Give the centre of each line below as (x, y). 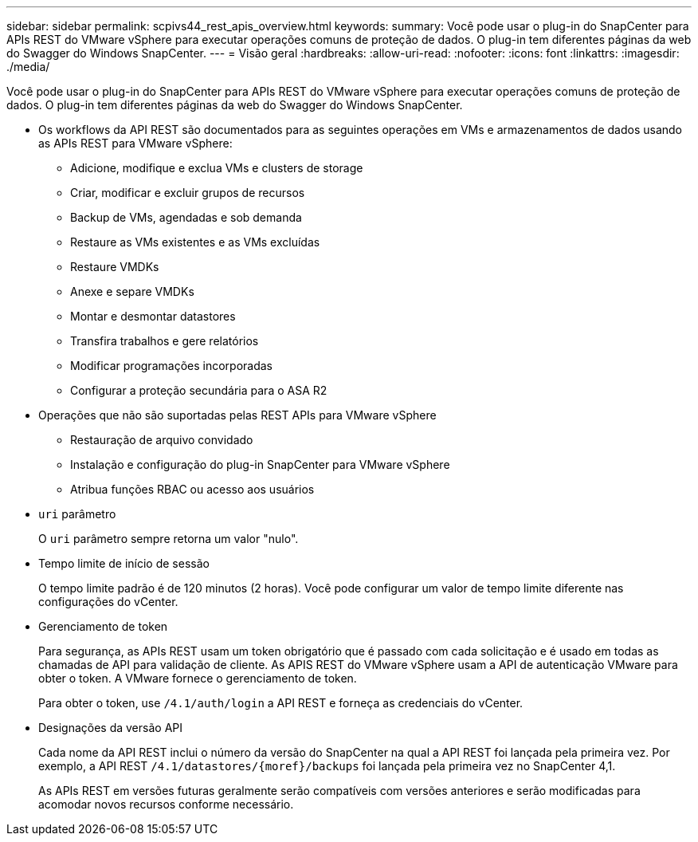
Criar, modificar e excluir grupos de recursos (188, 193)
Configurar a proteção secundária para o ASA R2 (199, 390)
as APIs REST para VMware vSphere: (135, 143)
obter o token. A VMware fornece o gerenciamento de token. (198, 678)
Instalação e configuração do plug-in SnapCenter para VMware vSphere (260, 464)
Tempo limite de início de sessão (124, 563)
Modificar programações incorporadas (171, 366)
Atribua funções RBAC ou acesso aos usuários (192, 489)
